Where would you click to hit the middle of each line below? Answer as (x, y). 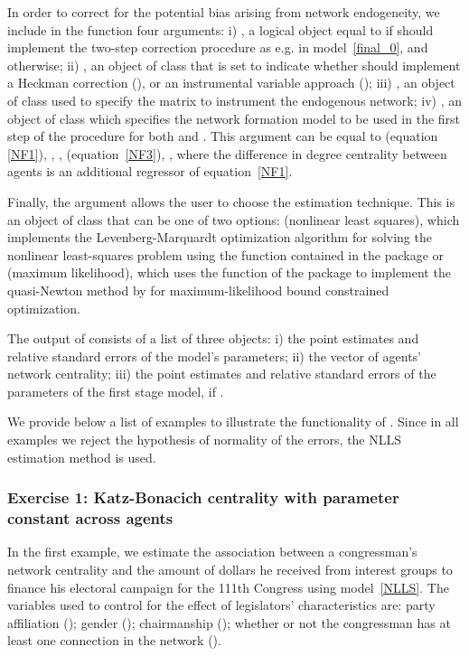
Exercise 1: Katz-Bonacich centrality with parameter (203, 497)
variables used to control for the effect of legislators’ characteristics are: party (221, 605)
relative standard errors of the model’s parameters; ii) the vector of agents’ (215, 356)
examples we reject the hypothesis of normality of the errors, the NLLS (205, 440)
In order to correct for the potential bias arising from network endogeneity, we (224, 12)
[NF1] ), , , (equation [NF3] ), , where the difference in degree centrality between (227, 153)
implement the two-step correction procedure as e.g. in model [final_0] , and (218, 47)
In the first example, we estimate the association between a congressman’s (212, 552)
